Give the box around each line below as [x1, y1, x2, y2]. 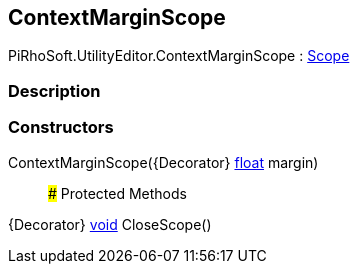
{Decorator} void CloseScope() [8, 215, 212, 233]
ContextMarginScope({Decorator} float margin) [8, 153, 319, 171]
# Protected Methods [48, 184, 187, 202]
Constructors [8, 117, 114, 138]
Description [8, 80, 101, 101]
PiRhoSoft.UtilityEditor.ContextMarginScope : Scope [8, 47, 350, 65]
